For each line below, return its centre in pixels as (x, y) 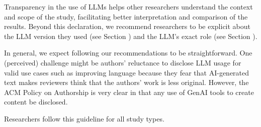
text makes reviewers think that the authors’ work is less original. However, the (126, 82)
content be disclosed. (36, 102)
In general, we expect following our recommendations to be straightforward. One (128, 53)
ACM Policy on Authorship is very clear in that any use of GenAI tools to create (129, 92)
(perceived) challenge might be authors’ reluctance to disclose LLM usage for (123, 62)
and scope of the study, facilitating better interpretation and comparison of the (126, 16)
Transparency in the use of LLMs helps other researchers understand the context (128, 6)
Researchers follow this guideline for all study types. (84, 118)
